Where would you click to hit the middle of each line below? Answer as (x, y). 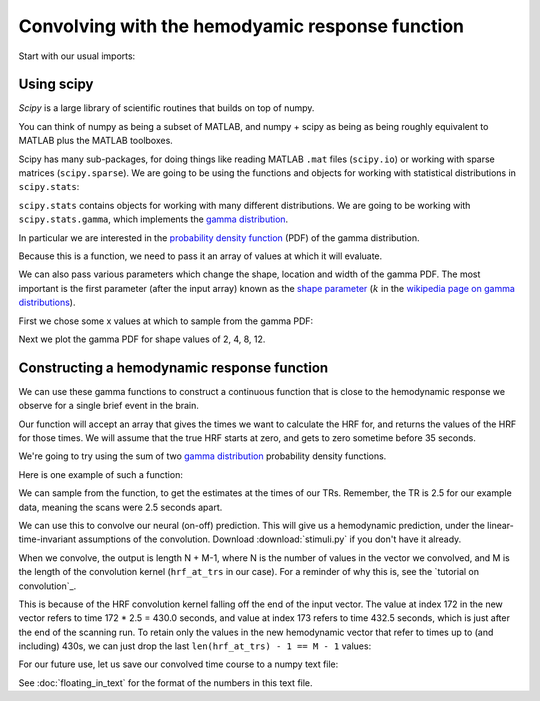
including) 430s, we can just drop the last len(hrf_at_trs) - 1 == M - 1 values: (195, 646)
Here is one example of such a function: (101, 474)
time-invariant (47, 539)
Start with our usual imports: (77, 56)
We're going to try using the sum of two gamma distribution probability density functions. (202, 456)
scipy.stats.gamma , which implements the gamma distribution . (153, 219)
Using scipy (56, 84)
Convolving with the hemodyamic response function (241, 26)
